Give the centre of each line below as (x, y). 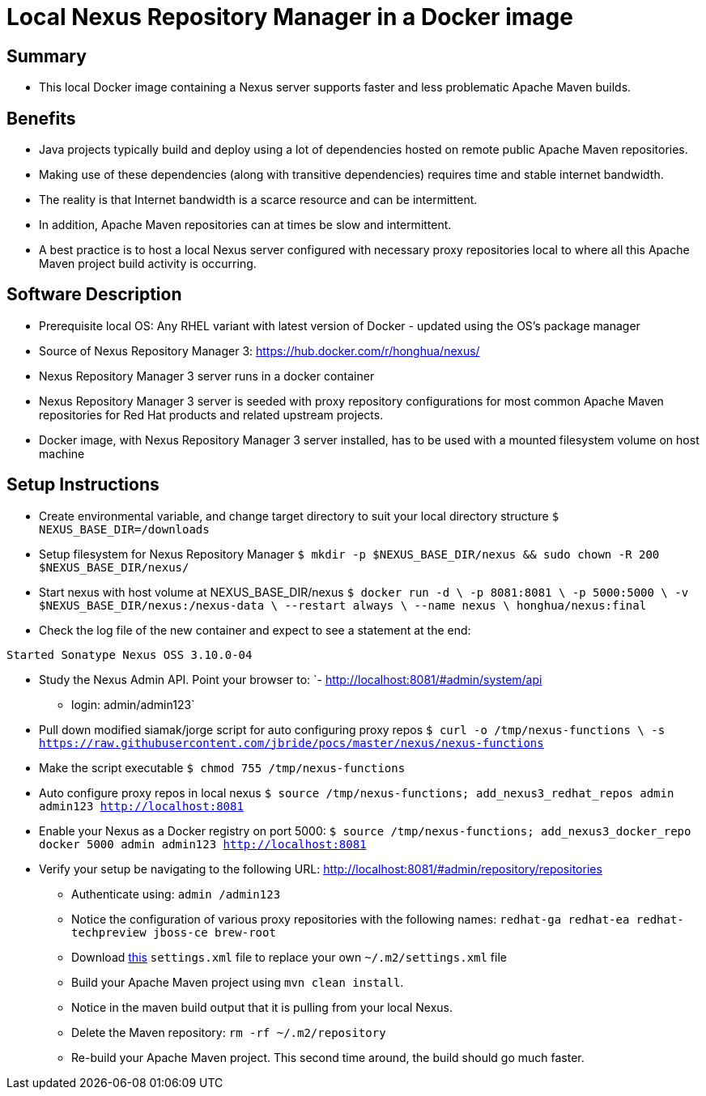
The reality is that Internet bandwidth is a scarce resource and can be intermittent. (258, 200)
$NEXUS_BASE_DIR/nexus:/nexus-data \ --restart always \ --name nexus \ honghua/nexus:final (343, 605)
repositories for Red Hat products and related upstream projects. (211, 414)
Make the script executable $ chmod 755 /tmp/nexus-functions (222, 767)
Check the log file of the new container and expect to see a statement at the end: (255, 630)
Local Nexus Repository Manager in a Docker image (290, 17)
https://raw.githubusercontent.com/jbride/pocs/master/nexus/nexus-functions (291, 743)
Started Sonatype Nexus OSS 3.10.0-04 (130, 654)
